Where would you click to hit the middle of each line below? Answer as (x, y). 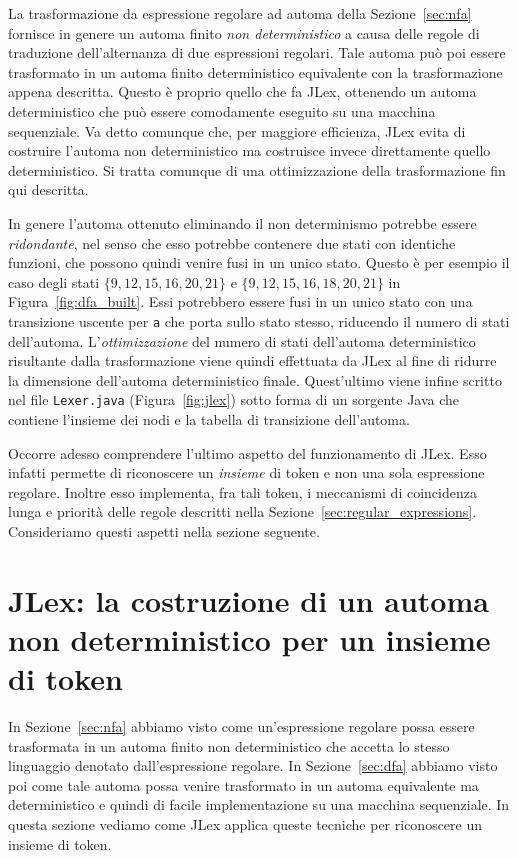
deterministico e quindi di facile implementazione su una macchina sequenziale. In (259, 804)
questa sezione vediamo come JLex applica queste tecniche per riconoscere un (245, 824)
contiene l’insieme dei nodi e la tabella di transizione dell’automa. (209, 419)
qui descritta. (48, 189)
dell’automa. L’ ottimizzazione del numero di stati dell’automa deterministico (242, 340)
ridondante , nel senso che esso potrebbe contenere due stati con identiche (232, 242)
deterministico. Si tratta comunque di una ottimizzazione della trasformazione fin (257, 169)
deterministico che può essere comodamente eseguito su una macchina (222, 110)
